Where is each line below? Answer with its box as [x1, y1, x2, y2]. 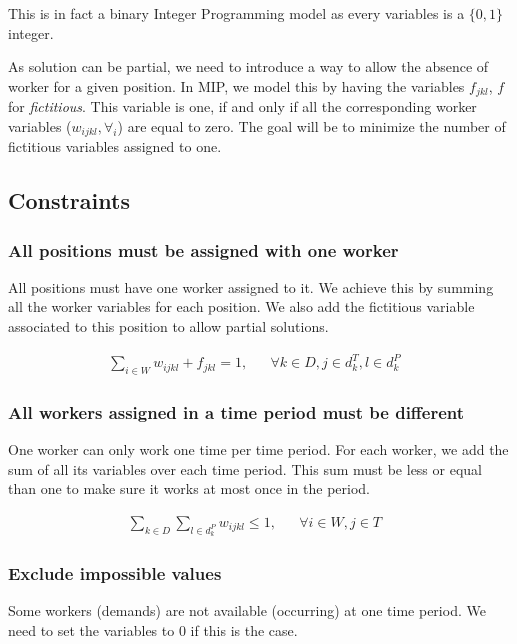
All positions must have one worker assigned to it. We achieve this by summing [8, 276, 494, 297]
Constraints [8, 185, 130, 216]
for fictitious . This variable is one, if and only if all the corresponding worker [8, 96, 477, 117]
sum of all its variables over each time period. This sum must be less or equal [8, 458, 482, 479]
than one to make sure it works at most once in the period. [8, 478, 370, 499]
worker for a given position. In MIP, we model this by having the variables [8, 75, 465, 96]
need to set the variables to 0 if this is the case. [8, 620, 298, 641]
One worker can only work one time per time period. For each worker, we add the [8, 439, 509, 460]
